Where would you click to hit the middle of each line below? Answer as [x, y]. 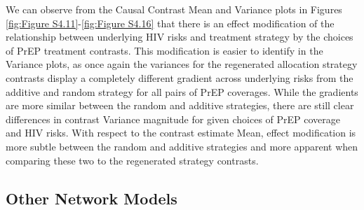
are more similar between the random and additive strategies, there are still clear [180, 105]
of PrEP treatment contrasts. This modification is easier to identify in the [164, 50]
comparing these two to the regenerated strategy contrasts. [132, 160]
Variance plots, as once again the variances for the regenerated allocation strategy [182, 64]
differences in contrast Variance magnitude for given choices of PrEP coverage [173, 119]
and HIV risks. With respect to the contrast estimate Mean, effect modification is [181, 133]
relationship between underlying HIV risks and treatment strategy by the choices [180, 37]
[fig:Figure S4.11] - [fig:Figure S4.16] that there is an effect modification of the [170, 23]
